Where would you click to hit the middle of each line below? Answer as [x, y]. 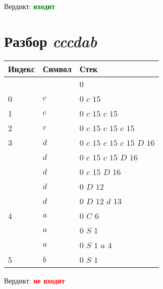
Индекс [21, 69]
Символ [57, 69]
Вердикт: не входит [35, 280]
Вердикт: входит [30, 6]
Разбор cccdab [51, 41]
